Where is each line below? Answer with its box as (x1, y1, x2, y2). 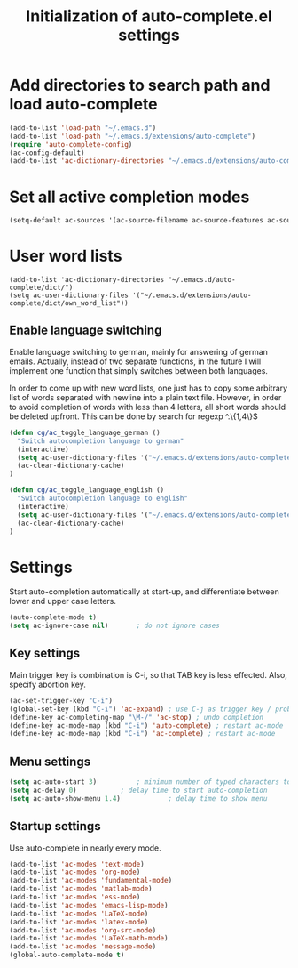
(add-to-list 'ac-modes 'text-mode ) (9, 859, 145, 868)
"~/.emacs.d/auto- (168, 276, 237, 285)
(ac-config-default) (9, 149, 86, 157)
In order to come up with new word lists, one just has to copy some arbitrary (9, 383, 288, 393)
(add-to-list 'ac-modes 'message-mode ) (9, 942, 157, 951)
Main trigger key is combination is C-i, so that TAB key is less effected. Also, (9, 669, 288, 680)
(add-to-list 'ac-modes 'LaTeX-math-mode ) (9, 934, 169, 943)
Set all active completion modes (9, 187, 250, 206)
